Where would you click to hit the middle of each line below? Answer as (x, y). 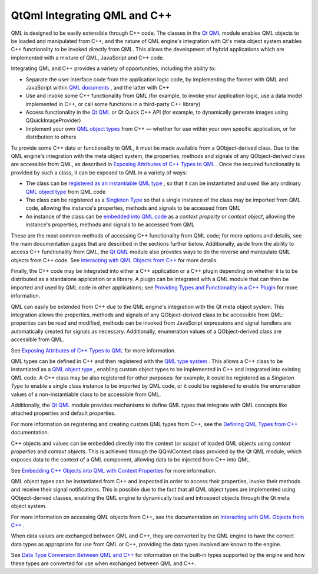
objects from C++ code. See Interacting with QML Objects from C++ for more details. (114, 260)
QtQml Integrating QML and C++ (92, 15)
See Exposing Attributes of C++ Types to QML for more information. (93, 350)
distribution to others (51, 137)
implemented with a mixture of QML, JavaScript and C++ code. (88, 57)
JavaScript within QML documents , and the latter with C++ (98, 87)
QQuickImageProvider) (53, 120)
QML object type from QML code (66, 192)
